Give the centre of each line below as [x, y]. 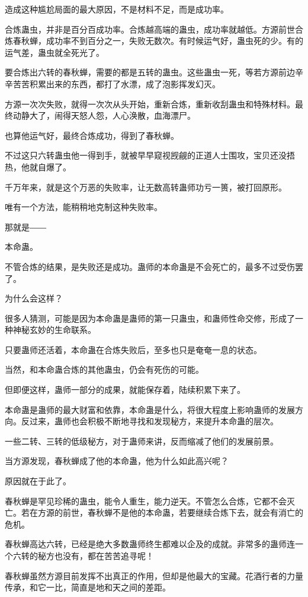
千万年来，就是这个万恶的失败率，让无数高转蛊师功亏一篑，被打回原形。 [146, 187]
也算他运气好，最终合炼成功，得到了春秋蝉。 [92, 135]
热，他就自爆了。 [38, 166]
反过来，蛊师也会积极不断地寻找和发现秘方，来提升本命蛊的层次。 [150, 421]
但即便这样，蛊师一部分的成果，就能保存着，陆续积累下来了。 [125, 390]
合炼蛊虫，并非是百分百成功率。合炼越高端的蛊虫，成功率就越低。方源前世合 [154, 29]
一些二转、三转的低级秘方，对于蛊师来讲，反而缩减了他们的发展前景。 [142, 441]
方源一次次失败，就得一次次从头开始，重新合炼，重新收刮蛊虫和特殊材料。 [150, 104]
